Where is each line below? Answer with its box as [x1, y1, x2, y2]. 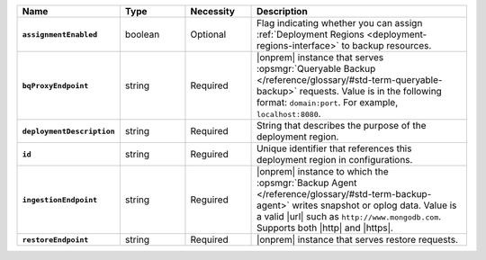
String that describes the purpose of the [256, 120, 427, 131]
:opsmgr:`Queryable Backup [256, 63, 376, 75]
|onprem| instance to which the [256, 166, 389, 177]
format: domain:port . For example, [256, 96, 399, 108]
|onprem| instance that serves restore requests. [256, 234, 459, 246]
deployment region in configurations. [256, 154, 413, 166]
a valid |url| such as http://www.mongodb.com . [256, 211, 442, 222]
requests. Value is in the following [299, 85, 443, 97]
